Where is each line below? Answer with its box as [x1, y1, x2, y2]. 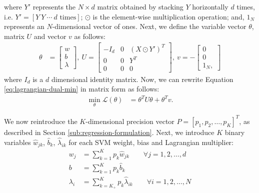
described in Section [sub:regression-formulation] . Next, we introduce [4, 126, 214, 137]
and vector [33, 30, 66, 41]
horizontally [192, 1, 228, 11]
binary [224, 126, 245, 137]
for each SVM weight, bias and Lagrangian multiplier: [68, 136, 233, 147]
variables [4, 136, 31, 147]
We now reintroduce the [4, 115, 77, 126]
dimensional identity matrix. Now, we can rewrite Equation [51, 73, 233, 84]
